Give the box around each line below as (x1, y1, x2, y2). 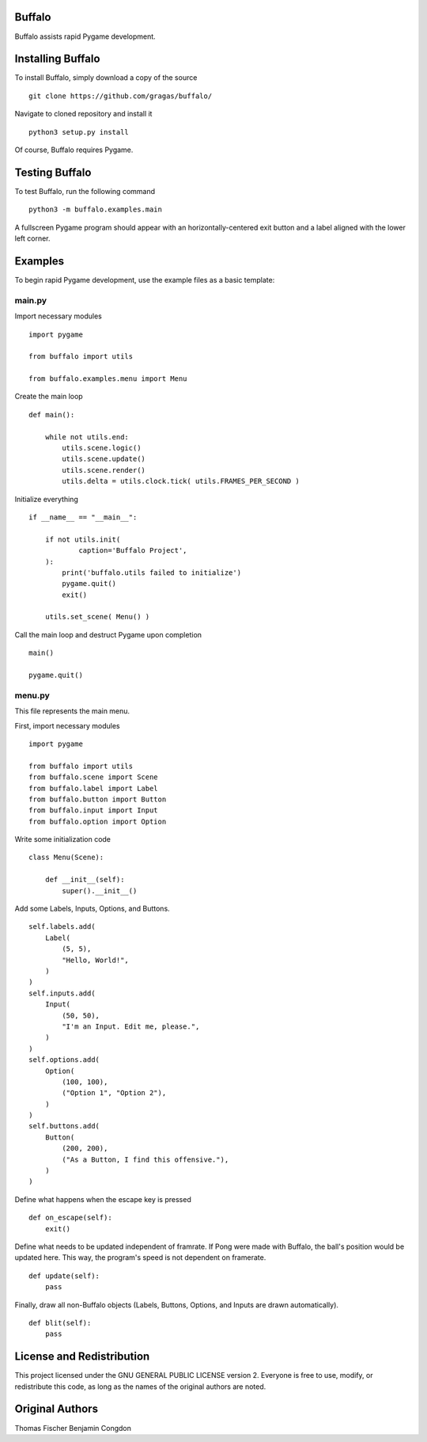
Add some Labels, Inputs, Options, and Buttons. (14, 904, 170, 914)
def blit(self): (28, 1318, 92, 1327)
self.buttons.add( (28, 1121, 100, 1131)
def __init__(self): (44, 875, 125, 885)
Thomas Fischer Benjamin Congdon (14, 1423, 132, 1432)
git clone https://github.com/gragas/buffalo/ (28, 91, 213, 101)
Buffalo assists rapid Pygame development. (14, 32, 156, 41)
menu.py (14, 690, 51, 701)
